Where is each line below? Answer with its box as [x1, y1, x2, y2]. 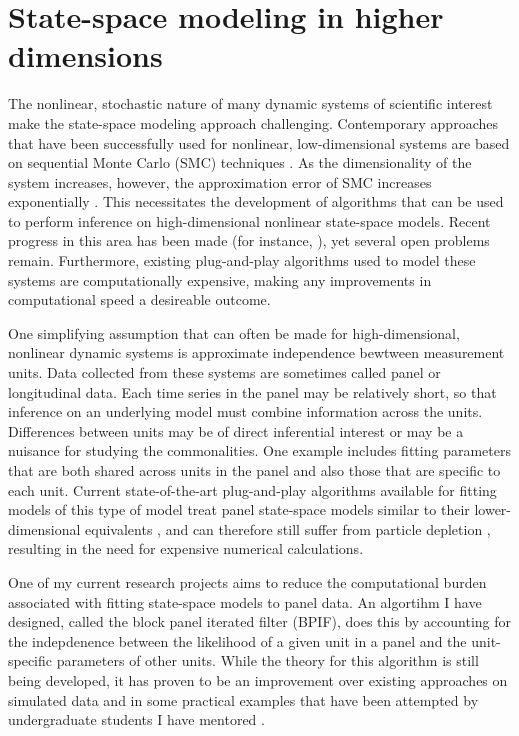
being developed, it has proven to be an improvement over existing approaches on [8, 669, 508, 690]
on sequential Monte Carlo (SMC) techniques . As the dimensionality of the [8, 152, 472, 173]
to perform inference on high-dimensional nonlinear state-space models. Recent [8, 210, 491, 231]
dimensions [8, 35, 163, 76]
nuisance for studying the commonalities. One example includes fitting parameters [8, 440, 511, 461]
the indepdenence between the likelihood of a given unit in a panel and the [8, 630, 467, 651]
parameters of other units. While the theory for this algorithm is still [56, 650, 479, 671]
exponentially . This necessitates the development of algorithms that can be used [8, 191, 504, 212]
